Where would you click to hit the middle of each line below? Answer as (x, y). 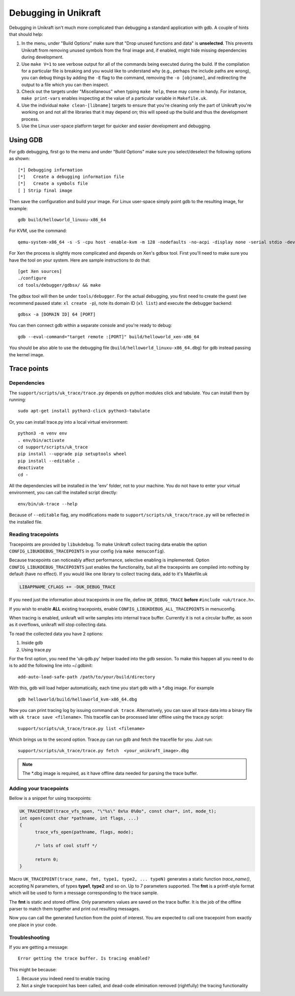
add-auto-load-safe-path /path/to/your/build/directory (87, 677)
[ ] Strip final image (45, 190)
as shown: (19, 159)
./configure (32, 278)
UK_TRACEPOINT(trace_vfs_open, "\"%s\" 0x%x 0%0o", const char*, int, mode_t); (118, 811)
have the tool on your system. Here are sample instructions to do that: (80, 260)
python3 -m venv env (43, 433)
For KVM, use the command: (38, 231)
